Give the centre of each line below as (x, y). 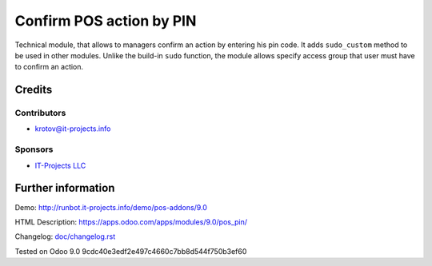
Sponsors (34, 149)
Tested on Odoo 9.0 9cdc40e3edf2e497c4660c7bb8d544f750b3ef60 (131, 251)
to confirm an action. (49, 67)
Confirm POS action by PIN (106, 21)
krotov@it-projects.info (73, 129)
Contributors (40, 113)
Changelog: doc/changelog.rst (65, 236)
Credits (34, 90)
